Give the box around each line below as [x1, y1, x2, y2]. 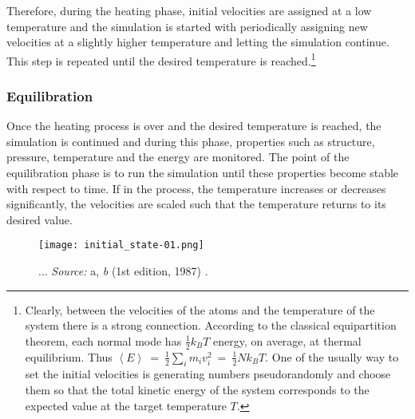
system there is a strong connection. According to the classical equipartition [25, 317, 397, 334]
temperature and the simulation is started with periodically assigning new [6, 18, 368, 34]
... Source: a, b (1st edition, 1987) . [38, 263, 208, 279]
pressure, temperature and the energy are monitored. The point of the [6, 148, 350, 165]
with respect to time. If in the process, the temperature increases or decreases [6, 180, 386, 196]
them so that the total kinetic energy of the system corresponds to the [25, 381, 370, 398]
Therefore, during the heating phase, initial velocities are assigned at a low [6, 2, 372, 18]
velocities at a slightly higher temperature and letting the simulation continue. [6, 34, 389, 50]
